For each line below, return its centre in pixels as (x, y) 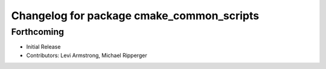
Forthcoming (38, 32)
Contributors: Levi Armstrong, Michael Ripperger (87, 55)
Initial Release (43, 47)
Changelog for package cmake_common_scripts (135, 16)
